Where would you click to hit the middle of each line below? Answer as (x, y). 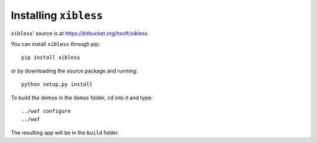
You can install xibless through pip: (55, 44)
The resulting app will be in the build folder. (65, 132)
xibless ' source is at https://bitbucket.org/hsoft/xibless (79, 33)
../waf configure (46, 111)
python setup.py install (57, 84)
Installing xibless (57, 15)
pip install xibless (51, 58)
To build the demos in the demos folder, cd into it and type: (82, 98)
